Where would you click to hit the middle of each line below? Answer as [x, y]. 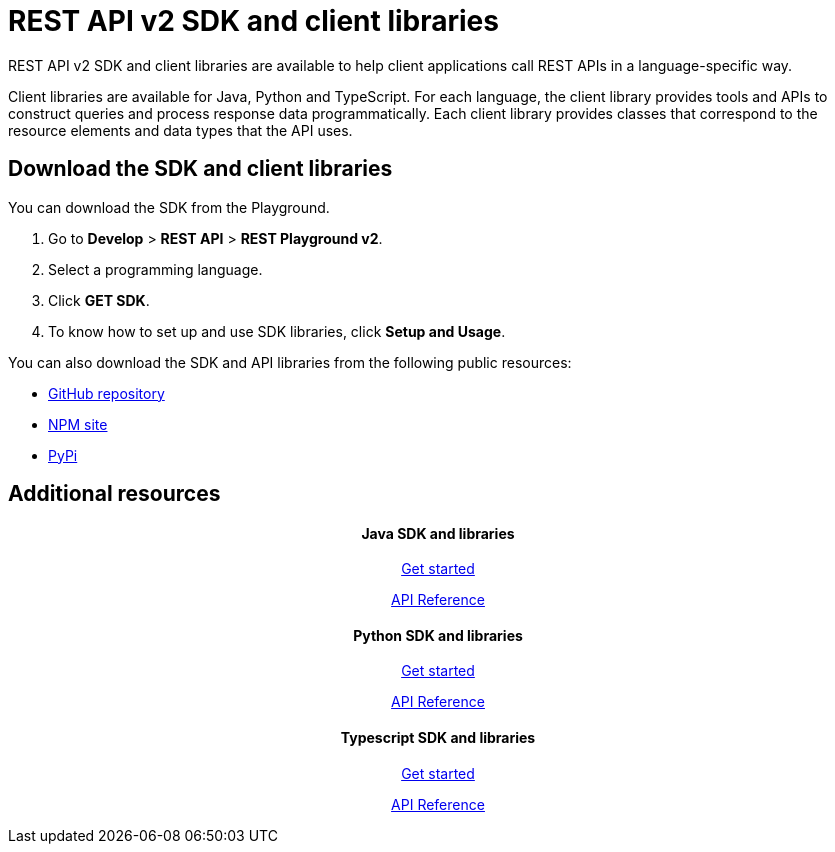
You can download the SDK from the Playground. [169, 207]
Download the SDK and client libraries [200, 169]
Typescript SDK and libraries [438, 738]
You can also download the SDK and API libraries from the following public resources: [290, 362]
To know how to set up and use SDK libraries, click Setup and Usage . [277, 331]
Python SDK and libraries [438, 635]
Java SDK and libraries [438, 533]
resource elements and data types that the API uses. [180, 130]
